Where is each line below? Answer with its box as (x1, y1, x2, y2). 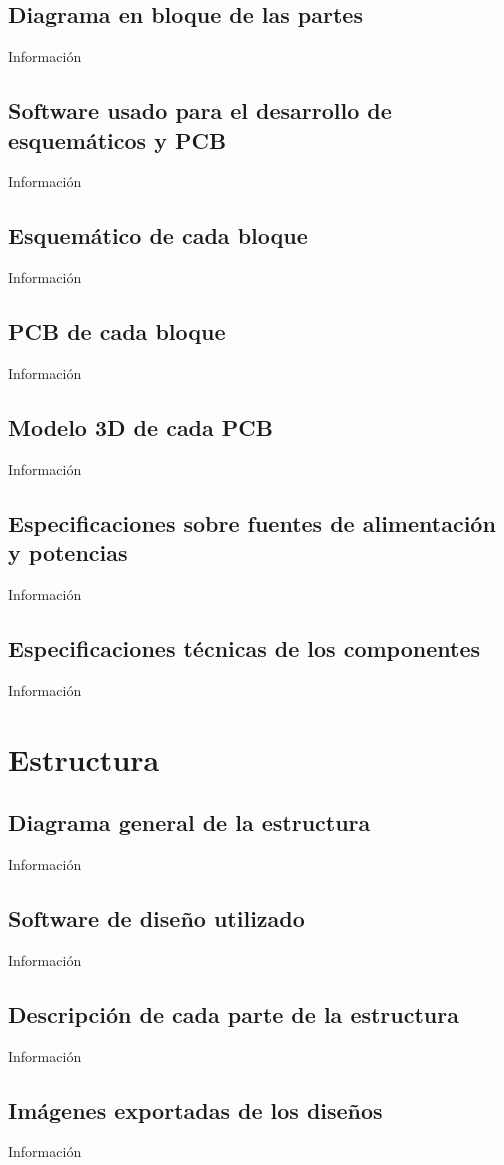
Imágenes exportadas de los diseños (8, 1094, 383, 1125)
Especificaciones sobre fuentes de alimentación (8, 507, 496, 538)
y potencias (8, 537, 128, 568)
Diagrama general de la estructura (8, 807, 371, 838)
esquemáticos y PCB (8, 124, 227, 155)
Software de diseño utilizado (8, 902, 305, 933)
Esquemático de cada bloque (8, 220, 308, 251)
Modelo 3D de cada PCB (8, 411, 273, 442)
